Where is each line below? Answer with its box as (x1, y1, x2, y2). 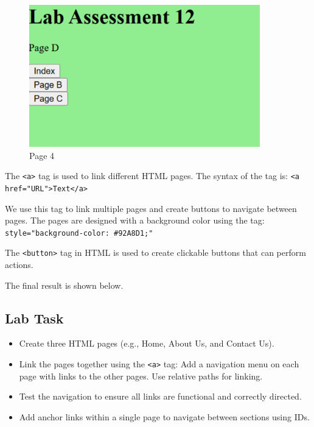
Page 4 (29, 149, 55, 161)
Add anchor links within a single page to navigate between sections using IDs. (19, 410, 310, 423)
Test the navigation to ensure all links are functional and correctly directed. (19, 390, 302, 403)
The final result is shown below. (5, 278, 124, 291)
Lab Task (5, 308, 64, 327)
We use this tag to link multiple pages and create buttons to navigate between (5, 202, 297, 214)
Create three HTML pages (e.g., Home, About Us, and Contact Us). (19, 337, 274, 350)
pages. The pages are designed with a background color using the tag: (5, 214, 265, 227)
